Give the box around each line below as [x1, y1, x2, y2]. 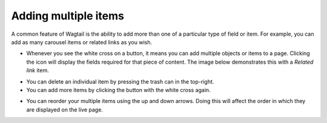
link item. [26, 67, 49, 74]
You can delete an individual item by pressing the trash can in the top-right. [26, 78, 214, 85]
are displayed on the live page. [26, 106, 103, 113]
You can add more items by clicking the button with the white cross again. [26, 86, 211, 93]
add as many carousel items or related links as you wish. [11, 38, 153, 45]
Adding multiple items [11, 9, 124, 22]
